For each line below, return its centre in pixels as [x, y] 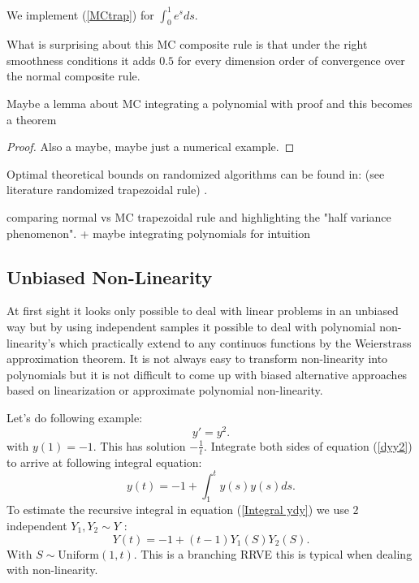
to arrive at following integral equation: [104, 462]
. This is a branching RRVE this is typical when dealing [273, 553]
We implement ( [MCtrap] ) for [80, 14]
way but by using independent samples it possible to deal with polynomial [191, 327]
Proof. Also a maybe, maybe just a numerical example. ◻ [151, 147]
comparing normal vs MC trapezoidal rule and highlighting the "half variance [199, 217]
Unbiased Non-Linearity [110, 276]
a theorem [32, 119]
